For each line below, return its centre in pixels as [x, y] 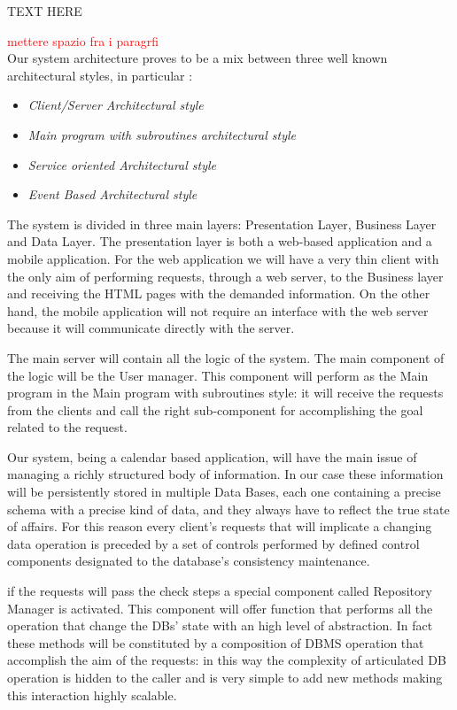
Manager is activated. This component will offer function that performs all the [220, 608]
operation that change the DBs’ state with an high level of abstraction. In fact [220, 625]
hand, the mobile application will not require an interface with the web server [218, 310]
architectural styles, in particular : [100, 75]
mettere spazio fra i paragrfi [83, 40]
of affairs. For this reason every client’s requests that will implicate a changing [220, 526]
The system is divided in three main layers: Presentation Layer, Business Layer [222, 224]
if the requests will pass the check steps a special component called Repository [220, 591]
